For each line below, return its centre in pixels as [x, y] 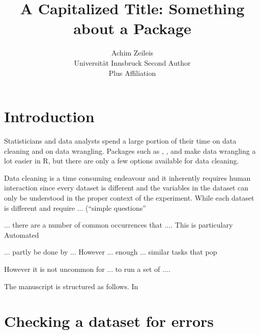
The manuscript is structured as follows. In [71, 286]
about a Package [132, 28]
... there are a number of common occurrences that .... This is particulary [119, 225]
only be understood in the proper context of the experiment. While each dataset [129, 198]
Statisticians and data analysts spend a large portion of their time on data [120, 141]
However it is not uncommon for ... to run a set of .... [87, 269]
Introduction [49, 116]
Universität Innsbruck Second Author [132, 62]
